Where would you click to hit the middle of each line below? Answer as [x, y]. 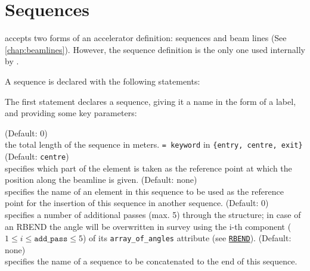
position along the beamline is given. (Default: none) [101, 180]
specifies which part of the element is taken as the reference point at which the [148, 168]
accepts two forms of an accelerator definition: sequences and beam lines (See [146, 38]
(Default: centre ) [37, 156]
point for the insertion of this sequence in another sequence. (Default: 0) [137, 203]
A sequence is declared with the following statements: [103, 81]
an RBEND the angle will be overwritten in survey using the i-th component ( [148, 226]
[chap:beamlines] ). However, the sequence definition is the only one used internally [155, 49]
